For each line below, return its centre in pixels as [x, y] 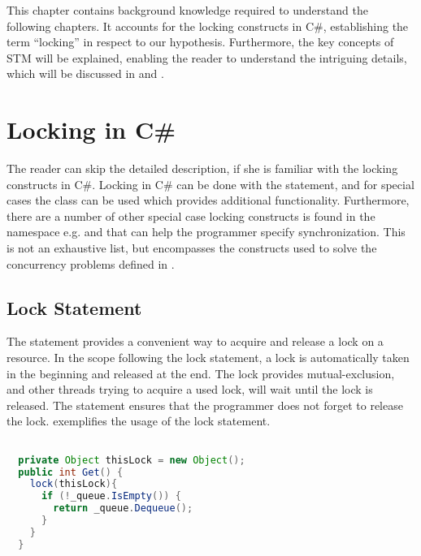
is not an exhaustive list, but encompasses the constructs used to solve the [192, 248]
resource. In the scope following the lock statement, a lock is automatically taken [208, 358]
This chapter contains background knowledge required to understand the [187, 10]
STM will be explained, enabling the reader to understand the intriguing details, [207, 57]
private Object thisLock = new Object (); [132, 460]
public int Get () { [71, 472]
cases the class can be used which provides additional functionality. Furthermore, [208, 200]
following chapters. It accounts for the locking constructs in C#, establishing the [208, 26]
